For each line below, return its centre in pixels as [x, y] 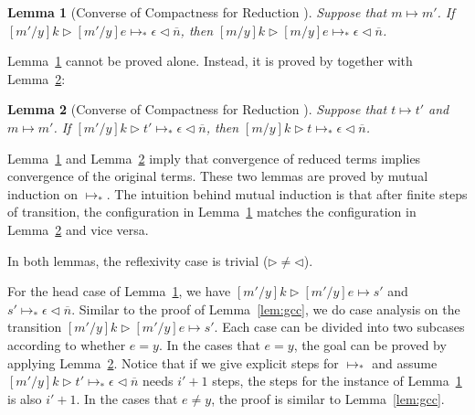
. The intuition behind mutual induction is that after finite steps [287, 193]
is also [25, 398]
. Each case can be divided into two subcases [339, 327]
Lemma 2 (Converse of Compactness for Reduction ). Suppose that [197, 109]
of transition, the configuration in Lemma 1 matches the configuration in [212, 212]
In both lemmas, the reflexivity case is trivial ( [138, 260]
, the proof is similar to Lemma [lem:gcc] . [328, 398]
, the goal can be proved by [370, 344]
